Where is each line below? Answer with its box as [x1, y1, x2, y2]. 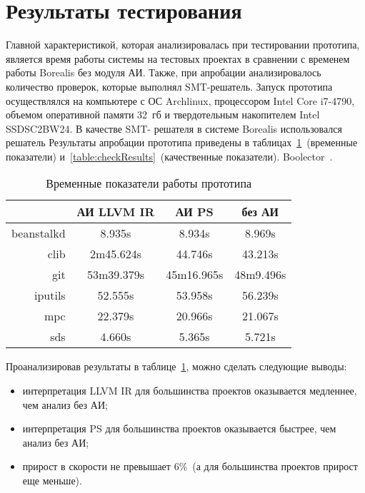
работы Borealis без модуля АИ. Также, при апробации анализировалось [6, 65, 321, 80]
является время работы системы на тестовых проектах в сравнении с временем [6, 51, 350, 66]
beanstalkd [11, 225, 66, 242]
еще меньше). [22, 473, 82, 488]
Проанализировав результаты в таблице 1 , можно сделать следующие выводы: [6, 359, 347, 374]
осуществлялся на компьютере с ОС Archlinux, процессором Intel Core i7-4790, [6, 93, 355, 108]
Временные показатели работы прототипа [46, 175, 252, 192]
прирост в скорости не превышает [22, 459, 171, 474]
